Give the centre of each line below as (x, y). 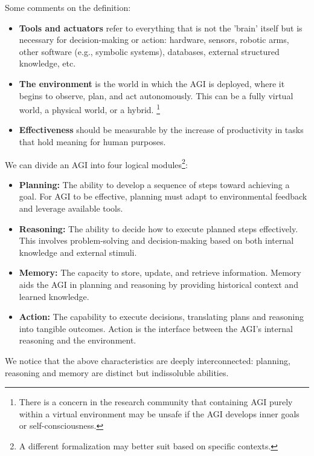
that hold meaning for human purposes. (92, 142)
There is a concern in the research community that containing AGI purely (156, 402)
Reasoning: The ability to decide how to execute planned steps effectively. (159, 228)
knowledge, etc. (47, 63)
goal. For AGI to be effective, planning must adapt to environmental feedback (163, 196)
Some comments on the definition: (68, 7)
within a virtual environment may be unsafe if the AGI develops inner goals (159, 413)
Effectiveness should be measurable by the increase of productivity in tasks (161, 130)
